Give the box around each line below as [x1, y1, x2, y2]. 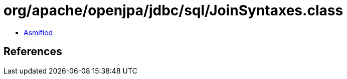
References [4, 45, 62, 58]
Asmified [24, 28, 53, 37]
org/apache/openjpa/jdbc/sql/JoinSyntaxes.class [4, 2, 343, 19]
